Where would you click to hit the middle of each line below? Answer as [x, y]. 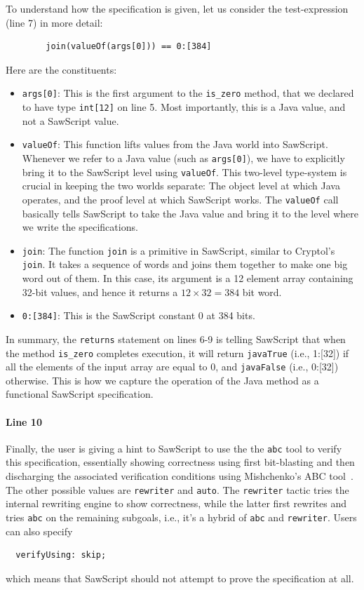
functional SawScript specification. [80, 394]
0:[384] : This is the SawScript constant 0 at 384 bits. [139, 315]
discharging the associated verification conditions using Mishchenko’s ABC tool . [180, 476]
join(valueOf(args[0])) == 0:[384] [129, 47]
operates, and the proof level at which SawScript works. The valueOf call [180, 199]
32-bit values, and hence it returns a [100, 291]
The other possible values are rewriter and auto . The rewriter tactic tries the [177, 489]
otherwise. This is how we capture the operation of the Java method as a [162, 380]
